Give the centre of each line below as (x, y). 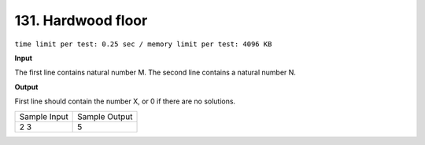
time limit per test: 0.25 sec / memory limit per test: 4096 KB (143, 44)
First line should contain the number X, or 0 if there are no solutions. (125, 101)
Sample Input (44, 116)
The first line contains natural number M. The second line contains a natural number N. (155, 72)
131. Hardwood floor (81, 20)
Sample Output (105, 116)
